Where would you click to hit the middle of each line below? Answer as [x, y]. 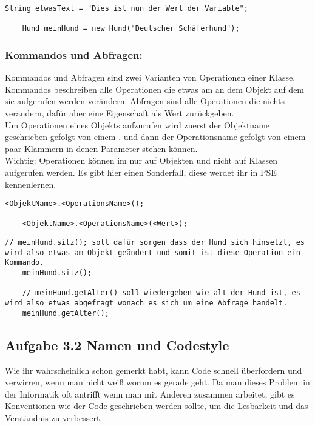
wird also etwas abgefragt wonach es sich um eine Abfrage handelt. [146, 303]
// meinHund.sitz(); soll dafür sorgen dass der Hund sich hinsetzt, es [155, 243]
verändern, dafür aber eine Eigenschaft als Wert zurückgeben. [120, 112]
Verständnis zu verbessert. [54, 417]
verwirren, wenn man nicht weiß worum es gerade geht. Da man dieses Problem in [157, 382]
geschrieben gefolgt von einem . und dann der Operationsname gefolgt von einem [155, 137]
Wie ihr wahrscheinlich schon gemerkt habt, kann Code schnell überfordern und [154, 370]
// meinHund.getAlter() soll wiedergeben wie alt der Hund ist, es [161, 293]
